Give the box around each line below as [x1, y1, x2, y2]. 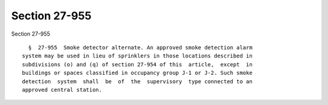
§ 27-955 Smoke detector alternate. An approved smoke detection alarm [28, 44, 253, 51]
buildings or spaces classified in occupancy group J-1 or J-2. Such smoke [22, 69, 253, 77]
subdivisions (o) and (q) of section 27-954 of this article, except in [22, 61, 253, 68]
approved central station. [22, 86, 103, 93]
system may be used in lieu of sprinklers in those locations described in [22, 52, 253, 60]
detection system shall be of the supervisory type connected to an [22, 78, 253, 84]
